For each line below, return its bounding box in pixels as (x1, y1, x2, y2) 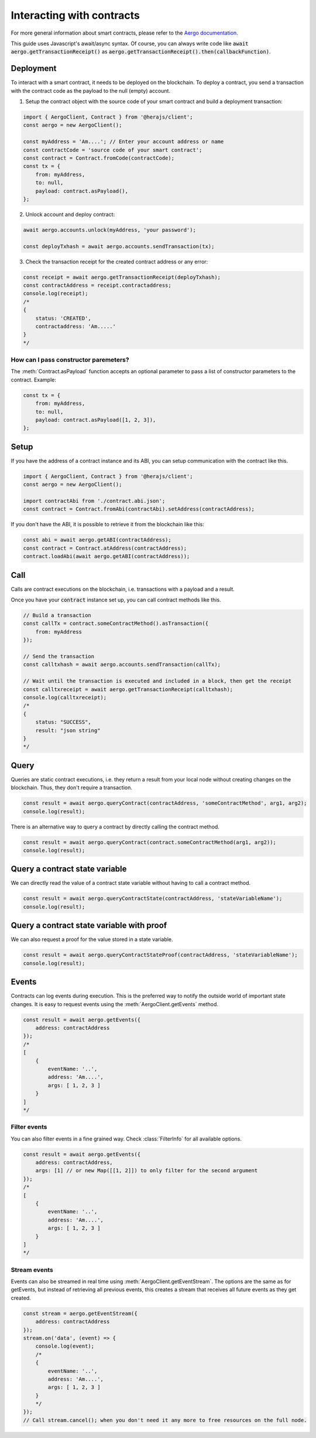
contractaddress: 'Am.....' (35, 323, 116, 330)
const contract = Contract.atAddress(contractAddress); (23, 544, 187, 551)
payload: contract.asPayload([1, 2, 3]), (35, 417, 156, 424)
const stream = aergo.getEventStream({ (23, 1310, 138, 1317)
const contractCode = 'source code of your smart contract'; (23, 147, 202, 153)
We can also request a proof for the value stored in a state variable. (11, 936, 173, 943)
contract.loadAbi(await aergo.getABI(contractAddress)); (23, 553, 190, 560)
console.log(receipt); (23, 290, 88, 297)
